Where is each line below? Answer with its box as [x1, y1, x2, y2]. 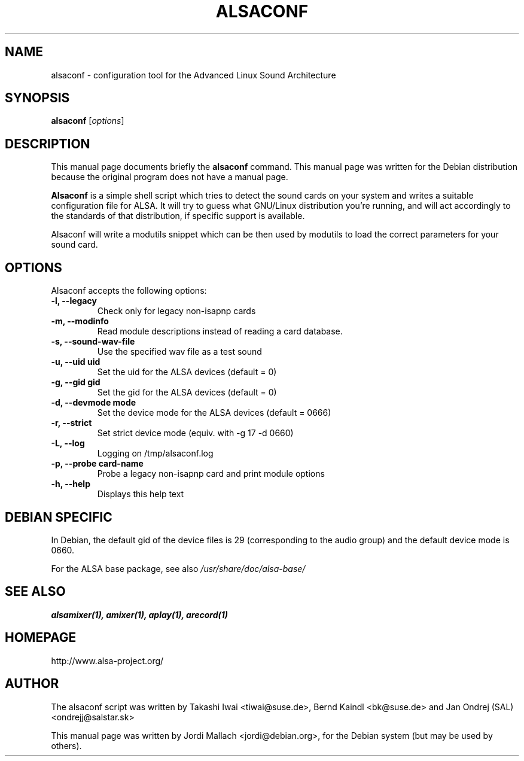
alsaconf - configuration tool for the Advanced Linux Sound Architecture [51, 69, 336, 80]
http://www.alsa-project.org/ [51, 655, 164, 666]
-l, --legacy [51, 296, 97, 306]
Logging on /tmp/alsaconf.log [97, 448, 214, 459]
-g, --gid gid [51, 377, 100, 388]
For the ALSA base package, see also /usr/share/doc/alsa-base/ [51, 563, 306, 574]
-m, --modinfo [51, 316, 109, 327]
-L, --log [51, 438, 85, 449]
